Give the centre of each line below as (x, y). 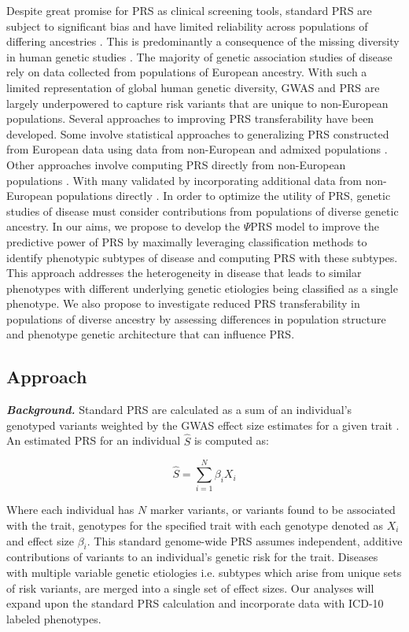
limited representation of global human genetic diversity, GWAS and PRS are (193, 87)
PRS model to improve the (315, 226)
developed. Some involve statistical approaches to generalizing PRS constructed (198, 133)
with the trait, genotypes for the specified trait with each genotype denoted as (195, 525)
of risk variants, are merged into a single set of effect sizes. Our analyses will (190, 588)
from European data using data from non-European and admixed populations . (197, 149)
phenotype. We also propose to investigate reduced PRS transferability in (183, 303)
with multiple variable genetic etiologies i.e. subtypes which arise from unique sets (204, 572)
